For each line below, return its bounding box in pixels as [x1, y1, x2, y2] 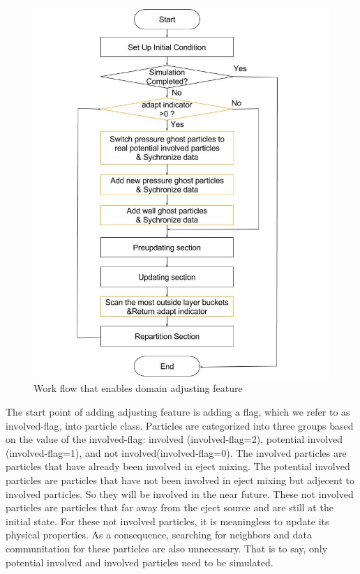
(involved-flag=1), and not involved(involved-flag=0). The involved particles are [6, 445, 347, 460]
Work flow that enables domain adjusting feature [33, 381, 243, 395]
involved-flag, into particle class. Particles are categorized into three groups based [6, 418, 354, 432]
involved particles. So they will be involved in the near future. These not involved [6, 486, 354, 501]
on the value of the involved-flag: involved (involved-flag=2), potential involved [6, 432, 343, 446]
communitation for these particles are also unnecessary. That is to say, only [6, 541, 328, 555]
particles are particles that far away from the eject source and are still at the [6, 500, 333, 515]
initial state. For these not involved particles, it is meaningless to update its [6, 513, 329, 528]
